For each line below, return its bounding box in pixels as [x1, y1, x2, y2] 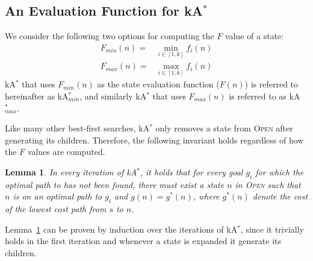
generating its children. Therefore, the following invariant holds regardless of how [5, 133, 304, 146]
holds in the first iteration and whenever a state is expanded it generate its [5, 234, 282, 247]
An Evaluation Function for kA [5, 1, 203, 20]
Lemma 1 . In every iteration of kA [5, 165, 137, 178]
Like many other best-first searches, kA [5, 122, 150, 134]
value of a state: [225, 30, 284, 42]
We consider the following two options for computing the [5, 30, 214, 42]
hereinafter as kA [5, 90, 69, 102]
